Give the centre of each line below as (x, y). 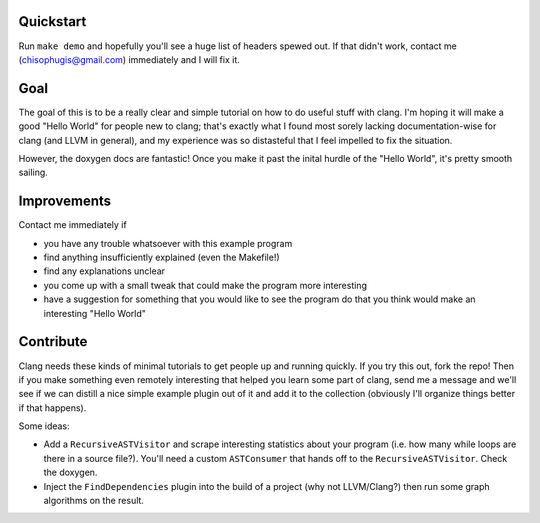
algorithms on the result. (94, 501)
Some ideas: (44, 426)
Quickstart (52, 21)
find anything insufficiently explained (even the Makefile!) (161, 257)
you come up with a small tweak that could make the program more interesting (205, 285)
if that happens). (52, 407)
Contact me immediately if (72, 225)
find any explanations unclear (104, 271)
